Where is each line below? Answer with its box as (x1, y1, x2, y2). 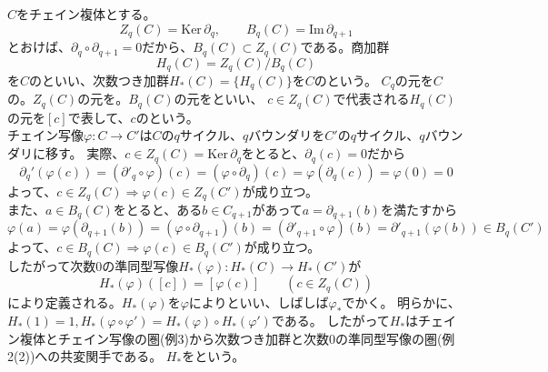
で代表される (333, 89, 410, 108)
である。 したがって (271, 311, 390, 330)
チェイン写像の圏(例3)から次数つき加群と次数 (57, 328, 329, 347)
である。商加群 (300, 37, 390, 56)
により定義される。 (7, 293, 122, 312)
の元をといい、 (174, 89, 264, 108)
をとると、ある (113, 199, 203, 218)
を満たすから (380, 199, 457, 218)
